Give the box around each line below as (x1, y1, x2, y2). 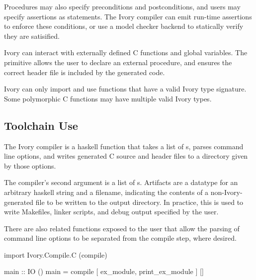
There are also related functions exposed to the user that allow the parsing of (4, 223, 240, 233)
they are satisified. (4, 30, 60, 41)
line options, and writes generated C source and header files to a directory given (4, 151, 248, 161)
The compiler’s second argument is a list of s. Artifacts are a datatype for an (4, 177, 238, 187)
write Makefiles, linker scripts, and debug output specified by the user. (4, 206, 219, 217)
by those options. (4, 160, 56, 171)
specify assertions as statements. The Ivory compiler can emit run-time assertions (4, 11, 252, 21)
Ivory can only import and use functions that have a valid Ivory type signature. (4, 84, 247, 94)
